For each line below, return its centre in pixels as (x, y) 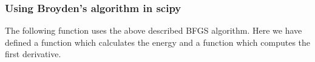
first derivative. (33, 54)
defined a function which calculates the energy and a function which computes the (158, 42)
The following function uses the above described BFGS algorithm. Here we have (154, 30)
